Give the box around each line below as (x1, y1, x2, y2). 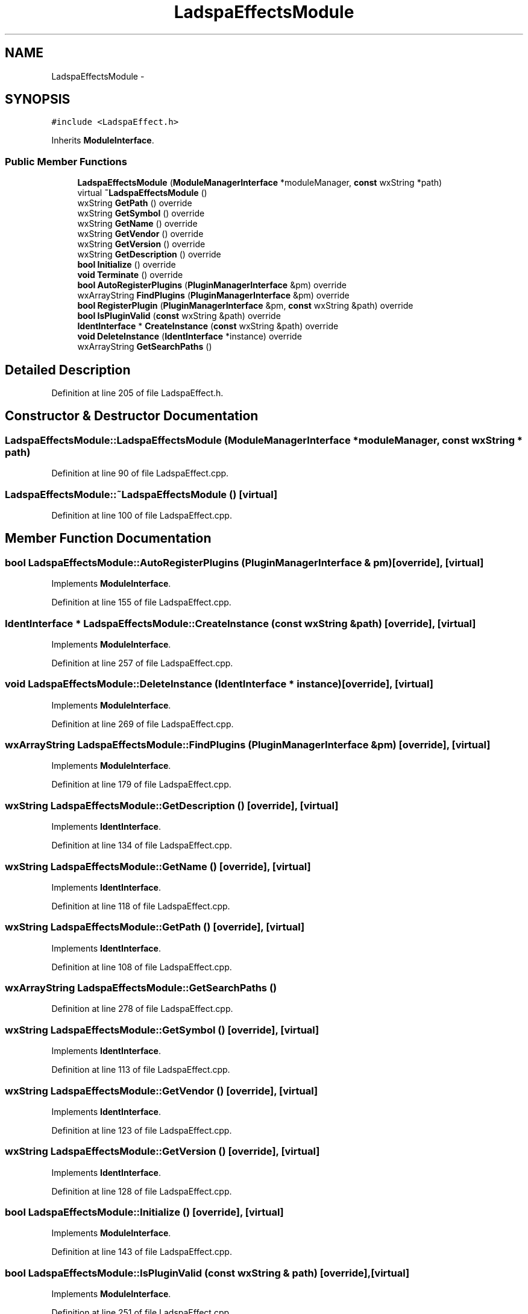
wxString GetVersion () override (77, 239, 206, 250)
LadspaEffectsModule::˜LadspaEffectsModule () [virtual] (5, 488, 278, 501)
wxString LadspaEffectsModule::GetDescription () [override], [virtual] (5, 799, 339, 812)
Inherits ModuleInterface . (51, 135, 154, 146)
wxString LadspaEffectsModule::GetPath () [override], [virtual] (5, 921, 305, 933)
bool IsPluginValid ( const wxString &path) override (77, 311, 281, 321)
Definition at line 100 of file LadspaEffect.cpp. (51, 510, 232, 520)
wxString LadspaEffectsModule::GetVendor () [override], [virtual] (5, 1084, 318, 1097)
